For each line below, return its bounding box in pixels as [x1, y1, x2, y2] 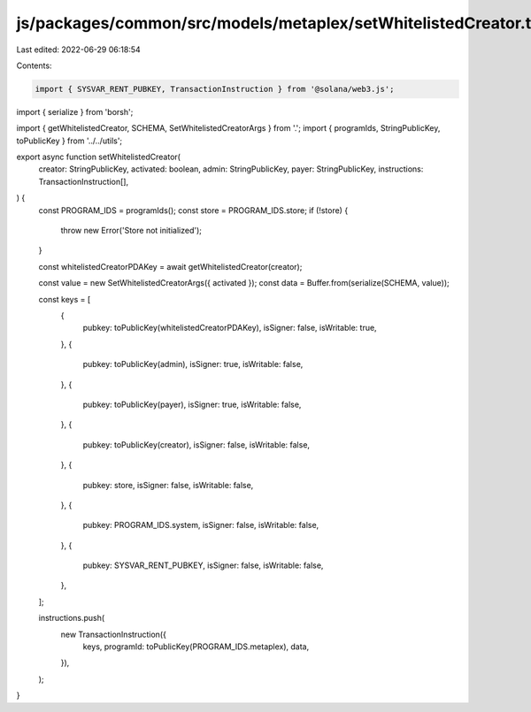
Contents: [16, 60, 52, 71]
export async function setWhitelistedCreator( [16, 151, 181, 163]
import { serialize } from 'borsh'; [16, 106, 134, 117]
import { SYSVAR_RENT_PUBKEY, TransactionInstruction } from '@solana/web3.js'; [35, 84, 395, 94]
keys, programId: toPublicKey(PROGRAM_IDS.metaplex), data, [82, 641, 310, 652]
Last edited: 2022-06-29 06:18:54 [16, 44, 141, 55]
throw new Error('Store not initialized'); [60, 226, 203, 236]
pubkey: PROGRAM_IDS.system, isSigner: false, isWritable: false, [82, 520, 319, 531]
